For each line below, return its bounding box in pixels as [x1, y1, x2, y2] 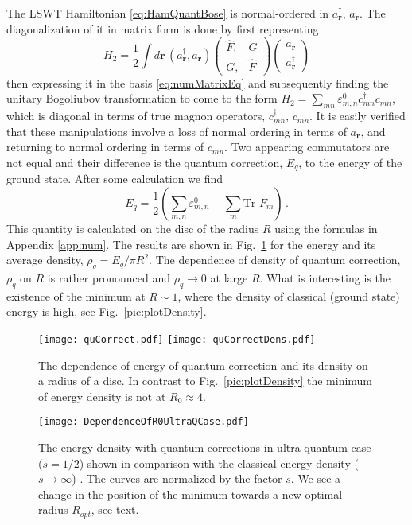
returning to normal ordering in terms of [6, 138, 204, 155]
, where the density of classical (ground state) [177, 287, 400, 304]
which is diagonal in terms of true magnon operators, [6, 107, 266, 124]
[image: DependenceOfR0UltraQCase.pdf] [38, 416, 249, 428]
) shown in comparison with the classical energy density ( [79, 454, 359, 471]
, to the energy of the [298, 154, 402, 170]
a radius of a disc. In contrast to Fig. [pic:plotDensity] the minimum [38, 372, 373, 389]
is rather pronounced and [47, 269, 171, 286]
